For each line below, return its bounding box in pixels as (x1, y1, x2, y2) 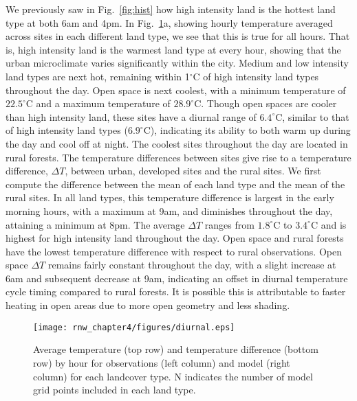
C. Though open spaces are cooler (194, 96, 337, 111)
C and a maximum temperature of (25, 96, 171, 111)
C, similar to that (275, 109, 349, 124)
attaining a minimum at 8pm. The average (6, 217, 185, 231)
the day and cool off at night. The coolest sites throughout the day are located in (6, 136, 348, 150)
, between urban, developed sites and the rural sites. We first (65, 163, 321, 178)
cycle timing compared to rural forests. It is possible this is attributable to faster (6, 284, 346, 299)
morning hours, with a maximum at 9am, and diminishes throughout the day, (6, 203, 333, 218)
